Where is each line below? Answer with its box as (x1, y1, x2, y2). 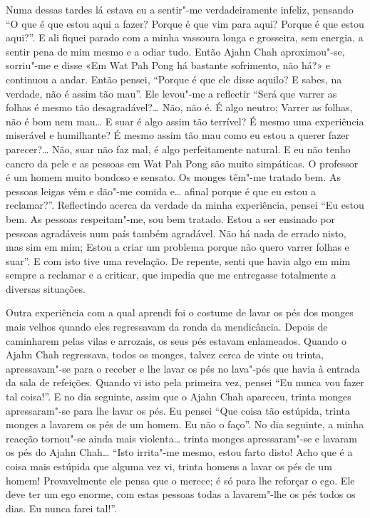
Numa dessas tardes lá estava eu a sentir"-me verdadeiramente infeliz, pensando (6, 2, 354, 16)
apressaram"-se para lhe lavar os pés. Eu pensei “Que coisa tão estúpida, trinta (6, 403, 350, 418)
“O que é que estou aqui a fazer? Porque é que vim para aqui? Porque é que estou (6, 16, 364, 31)
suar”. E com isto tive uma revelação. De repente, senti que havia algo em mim (6, 253, 351, 268)
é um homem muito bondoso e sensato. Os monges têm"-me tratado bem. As (6, 170, 341, 185)
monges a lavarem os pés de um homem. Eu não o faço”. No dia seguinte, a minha (6, 417, 364, 432)
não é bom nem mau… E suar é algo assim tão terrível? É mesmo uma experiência (6, 113, 364, 128)
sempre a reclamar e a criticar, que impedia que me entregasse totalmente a (6, 267, 336, 282)
